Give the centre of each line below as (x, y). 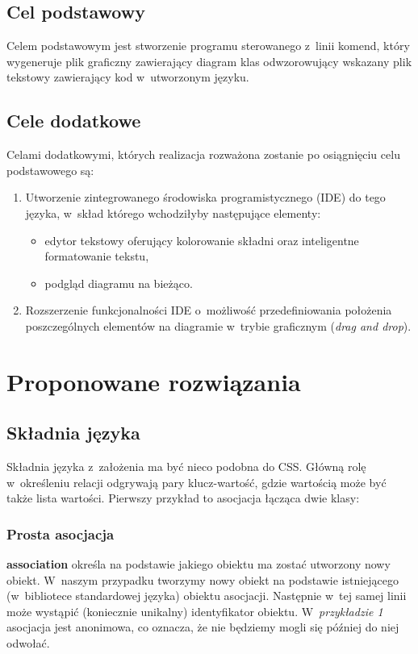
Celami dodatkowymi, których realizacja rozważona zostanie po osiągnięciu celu (203, 154)
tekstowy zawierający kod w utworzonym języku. (128, 77)
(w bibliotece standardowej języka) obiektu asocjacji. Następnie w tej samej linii (207, 596)
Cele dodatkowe (74, 121)
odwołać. (28, 643)
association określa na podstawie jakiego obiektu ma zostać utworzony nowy (199, 564)
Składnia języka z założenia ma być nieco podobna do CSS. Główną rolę (186, 467)
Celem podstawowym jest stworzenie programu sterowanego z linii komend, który (208, 46)
